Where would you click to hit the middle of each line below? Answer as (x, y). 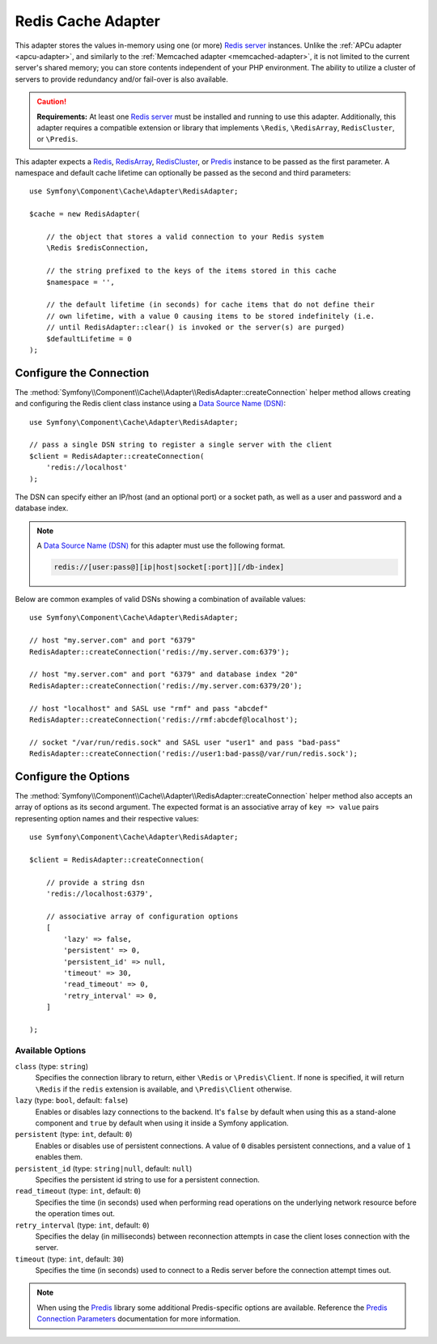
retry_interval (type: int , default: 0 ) (82, 1225)
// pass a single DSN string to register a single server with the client (181, 445)
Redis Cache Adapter (88, 21)
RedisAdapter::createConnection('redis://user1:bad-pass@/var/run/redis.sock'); (194, 754)
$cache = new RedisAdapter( (85, 214)
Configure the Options (72, 776)
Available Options (51, 1050)
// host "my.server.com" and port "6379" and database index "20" (164, 674)
